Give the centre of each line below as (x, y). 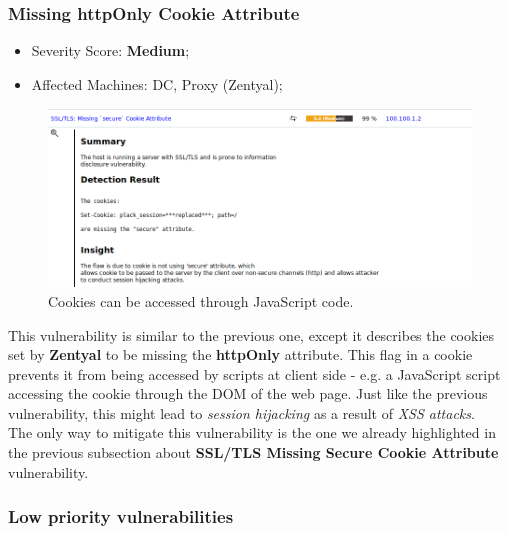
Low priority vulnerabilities (121, 516)
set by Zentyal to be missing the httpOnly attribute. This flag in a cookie (240, 354)
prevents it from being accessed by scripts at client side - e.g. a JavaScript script (254, 373)
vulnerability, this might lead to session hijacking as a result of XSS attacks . (241, 412)
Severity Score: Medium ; (110, 50)
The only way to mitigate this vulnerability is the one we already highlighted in (252, 432)
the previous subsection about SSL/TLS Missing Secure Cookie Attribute (253, 452)
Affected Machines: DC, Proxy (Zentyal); (157, 83)
